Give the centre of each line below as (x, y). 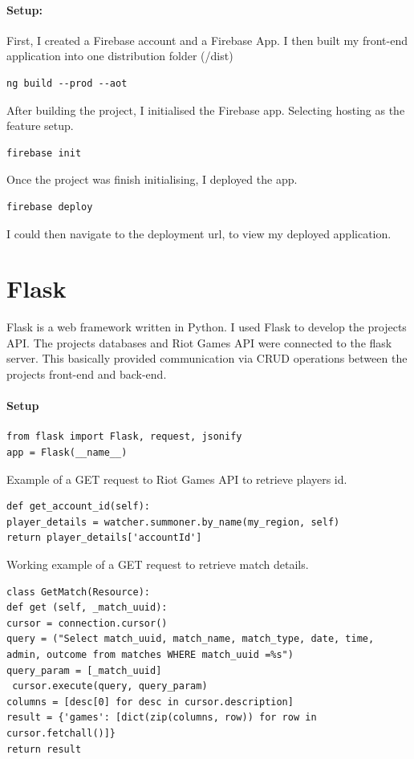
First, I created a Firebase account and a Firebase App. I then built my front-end (207, 40)
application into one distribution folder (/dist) (120, 56)
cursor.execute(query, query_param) (110, 686)
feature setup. (40, 126)
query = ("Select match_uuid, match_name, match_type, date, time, (191, 639)
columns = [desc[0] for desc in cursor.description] (150, 702)
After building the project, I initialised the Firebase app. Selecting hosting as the (206, 110)
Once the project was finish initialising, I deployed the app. (152, 179)
